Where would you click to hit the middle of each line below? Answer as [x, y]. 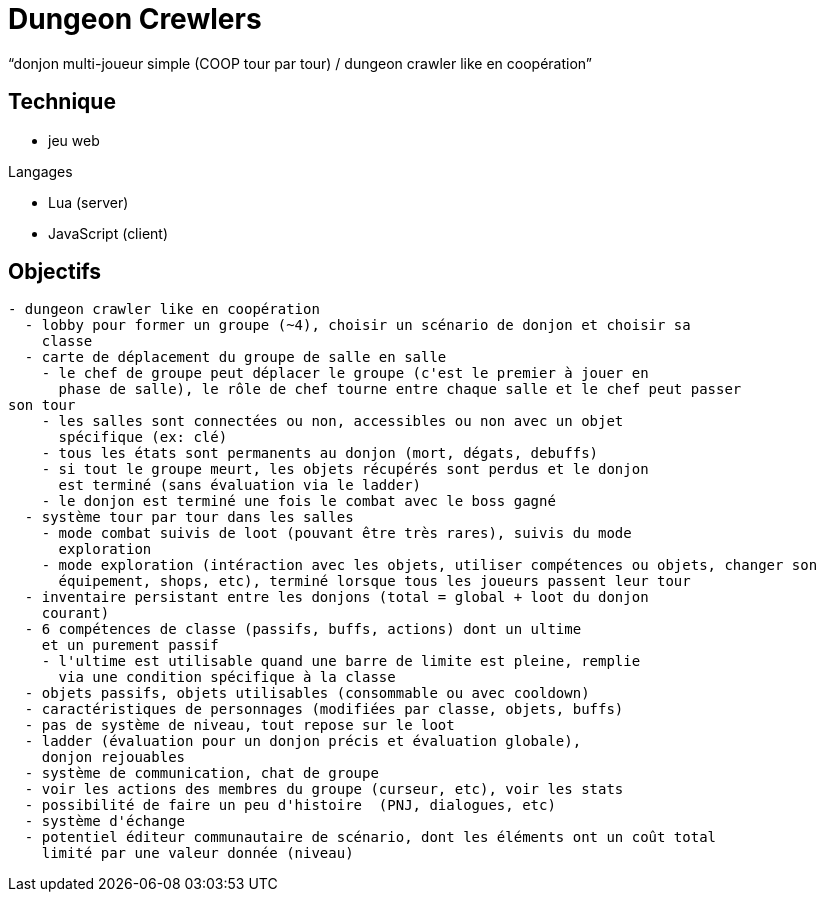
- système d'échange [105, 821]
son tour [42, 405]
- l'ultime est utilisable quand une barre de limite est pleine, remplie [341, 661]
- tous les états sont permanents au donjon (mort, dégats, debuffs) [320, 453]
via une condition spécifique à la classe [227, 677]
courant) [75, 613]
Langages [40, 171]
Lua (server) [88, 202]
